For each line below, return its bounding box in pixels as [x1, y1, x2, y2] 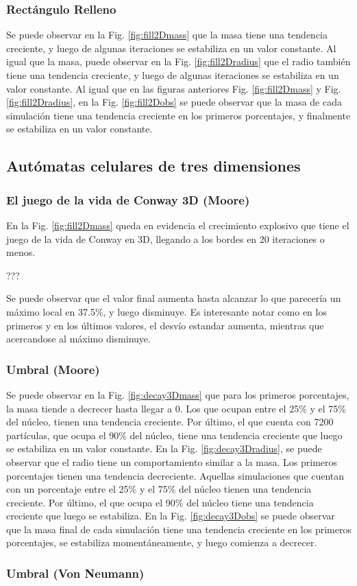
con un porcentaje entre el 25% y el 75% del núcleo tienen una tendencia [6, 482, 312, 496]
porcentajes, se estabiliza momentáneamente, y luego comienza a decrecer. [6, 535, 317, 550]
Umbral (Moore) [6, 360, 100, 377]
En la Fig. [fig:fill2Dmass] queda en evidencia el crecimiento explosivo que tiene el [6, 218, 349, 232]
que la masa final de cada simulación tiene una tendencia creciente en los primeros [6, 521, 352, 536]
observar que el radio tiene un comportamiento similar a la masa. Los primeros [6, 454, 338, 469]
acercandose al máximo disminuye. [6, 331, 151, 346]
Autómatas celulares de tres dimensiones [6, 155, 301, 176]
